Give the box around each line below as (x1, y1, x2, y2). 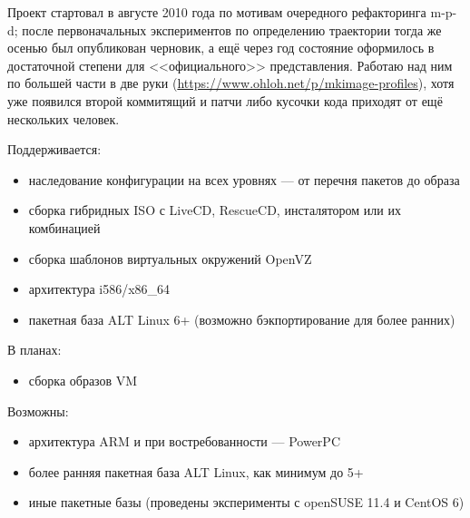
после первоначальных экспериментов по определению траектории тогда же (22, 20, 442, 39)
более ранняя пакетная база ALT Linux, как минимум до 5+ (28, 462, 364, 481)
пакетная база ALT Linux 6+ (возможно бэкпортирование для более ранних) (28, 309, 455, 328)
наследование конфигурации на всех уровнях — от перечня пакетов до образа (28, 170, 460, 189)
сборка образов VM (28, 370, 138, 389)
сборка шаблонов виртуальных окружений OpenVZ (28, 249, 312, 268)
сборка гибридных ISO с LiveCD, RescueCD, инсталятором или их (28, 200, 401, 220)
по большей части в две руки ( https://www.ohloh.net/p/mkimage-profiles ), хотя (7, 73, 455, 93)
